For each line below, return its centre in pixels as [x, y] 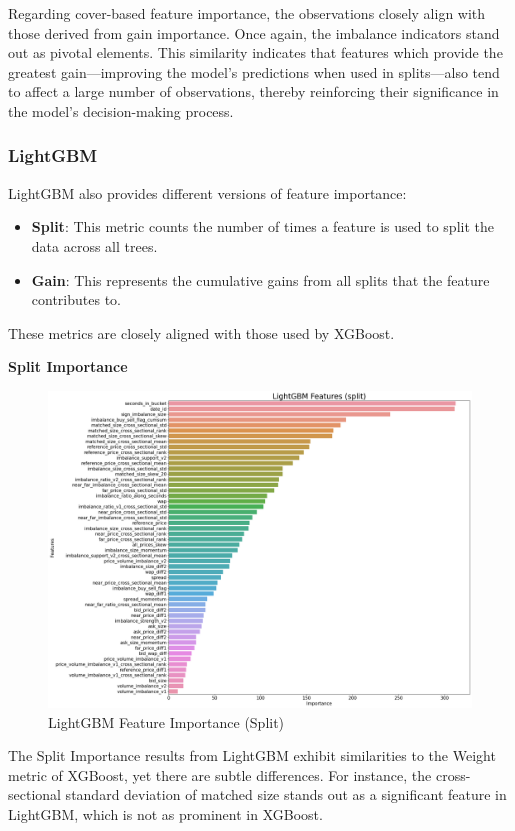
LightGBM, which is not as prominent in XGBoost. [165, 814]
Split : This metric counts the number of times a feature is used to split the [262, 226]
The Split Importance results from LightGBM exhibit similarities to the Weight [252, 755]
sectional [34, 794]
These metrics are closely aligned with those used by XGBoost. [201, 332]
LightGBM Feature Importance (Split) [166, 721]
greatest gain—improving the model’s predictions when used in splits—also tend [254, 71]
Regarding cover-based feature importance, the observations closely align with [247, 13]
